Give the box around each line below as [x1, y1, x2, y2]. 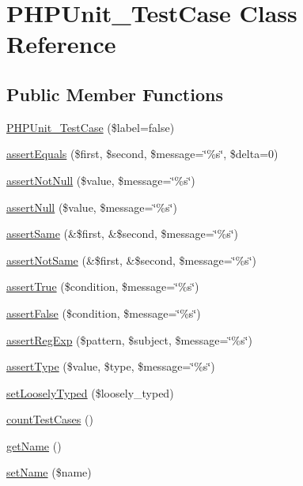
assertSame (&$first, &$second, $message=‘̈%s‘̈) [6, 225, 239, 242]
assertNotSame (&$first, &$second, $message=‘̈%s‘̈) [6, 251, 256, 268]
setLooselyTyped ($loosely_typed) [6, 384, 174, 401]
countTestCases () [6, 411, 93, 428]
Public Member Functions [6, 81, 223, 106]
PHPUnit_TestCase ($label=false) [6, 119, 175, 135]
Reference [6, 28, 116, 60]
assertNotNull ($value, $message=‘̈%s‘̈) [6, 171, 195, 188]
